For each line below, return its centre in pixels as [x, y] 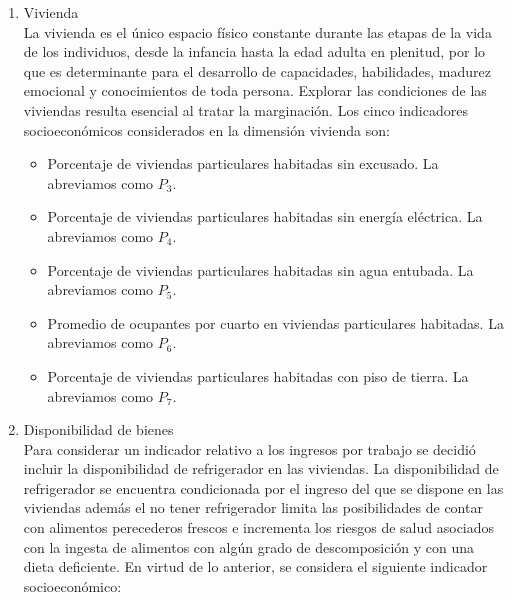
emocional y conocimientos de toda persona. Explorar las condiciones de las [255, 90]
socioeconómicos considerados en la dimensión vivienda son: [206, 129]
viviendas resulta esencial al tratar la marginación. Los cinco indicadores [245, 109]
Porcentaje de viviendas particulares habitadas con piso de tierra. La [258, 375]
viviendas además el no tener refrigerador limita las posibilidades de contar [253, 507]
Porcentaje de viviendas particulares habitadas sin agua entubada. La [260, 269]
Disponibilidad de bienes [98, 429]
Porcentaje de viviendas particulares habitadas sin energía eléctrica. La [265, 216]
